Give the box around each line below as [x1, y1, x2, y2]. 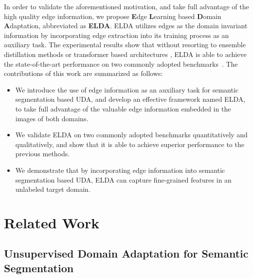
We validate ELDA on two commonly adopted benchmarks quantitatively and [15, 130, 248, 140]
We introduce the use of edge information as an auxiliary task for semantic [15, 84, 238, 94]
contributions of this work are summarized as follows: [4, 68, 163, 78]
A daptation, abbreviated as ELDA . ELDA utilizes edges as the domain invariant [4, 20, 248, 31]
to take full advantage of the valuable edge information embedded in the [15, 103, 231, 113]
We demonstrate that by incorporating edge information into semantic [15, 165, 225, 175]
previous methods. [15, 148, 70, 159]
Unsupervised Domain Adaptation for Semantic [4, 246, 249, 261]
